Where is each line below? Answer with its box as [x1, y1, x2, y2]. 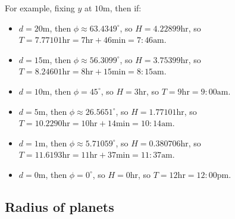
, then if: [109, 2, 142, 14]
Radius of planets [5, 197, 114, 215]
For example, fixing [5, 2, 75, 14]
